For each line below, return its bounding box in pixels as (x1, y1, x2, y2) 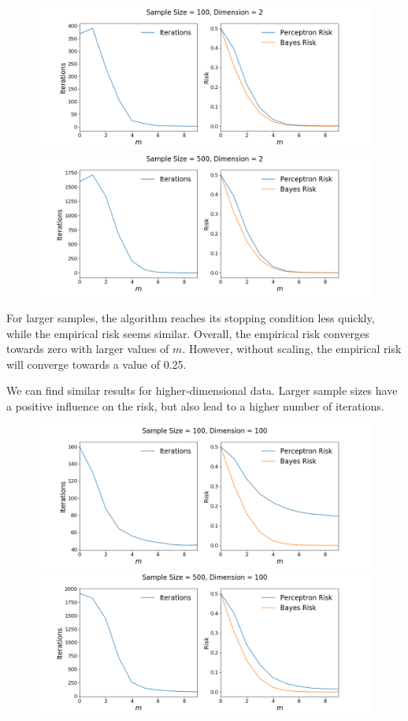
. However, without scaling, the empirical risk (182, 340, 402, 357)
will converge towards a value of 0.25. (6, 355, 187, 372)
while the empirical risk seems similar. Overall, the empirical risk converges (6, 325, 369, 341)
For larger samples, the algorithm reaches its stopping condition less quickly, (6, 309, 375, 325)
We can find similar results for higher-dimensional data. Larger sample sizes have (6, 382, 398, 399)
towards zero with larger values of (6, 340, 169, 357)
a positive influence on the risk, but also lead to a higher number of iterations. (6, 397, 384, 414)
